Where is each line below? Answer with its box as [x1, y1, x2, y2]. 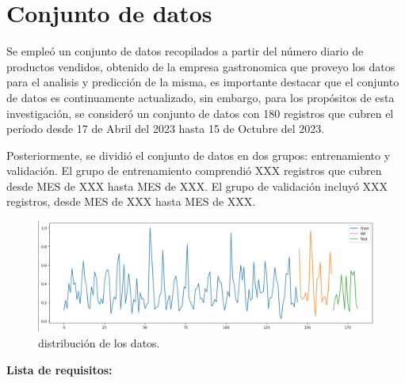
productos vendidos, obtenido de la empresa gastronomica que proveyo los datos [6, 58, 395, 74]
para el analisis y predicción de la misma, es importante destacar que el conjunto [6, 74, 399, 90]
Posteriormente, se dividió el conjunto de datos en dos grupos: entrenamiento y [6, 146, 391, 163]
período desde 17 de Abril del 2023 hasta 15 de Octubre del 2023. [6, 120, 325, 137]
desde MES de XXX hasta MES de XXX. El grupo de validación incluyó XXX [6, 177, 388, 194]
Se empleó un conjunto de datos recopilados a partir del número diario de [6, 43, 364, 59]
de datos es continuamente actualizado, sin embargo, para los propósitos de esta [6, 89, 395, 105]
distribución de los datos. [38, 335, 160, 351]
